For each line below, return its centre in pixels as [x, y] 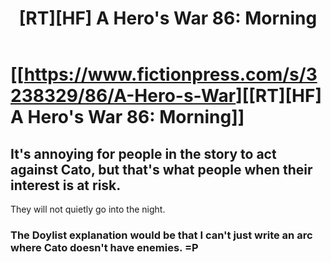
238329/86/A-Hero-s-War [123, 96]
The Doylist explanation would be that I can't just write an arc [161, 235]
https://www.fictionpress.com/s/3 [170, 74]
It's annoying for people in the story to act [143, 153]
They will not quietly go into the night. [88, 209]
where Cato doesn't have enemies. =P [104, 247]
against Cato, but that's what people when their [161, 169]
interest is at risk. [66, 185]
